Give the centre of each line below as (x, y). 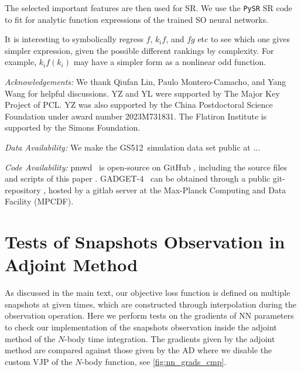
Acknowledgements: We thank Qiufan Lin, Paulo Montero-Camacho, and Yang (146, 82)
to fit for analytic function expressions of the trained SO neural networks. (137, 19)
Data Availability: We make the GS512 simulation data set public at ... (133, 147)
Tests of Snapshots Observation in (145, 242)
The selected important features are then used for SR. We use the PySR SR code (149, 8)
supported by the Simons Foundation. (73, 127)
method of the (30, 338)
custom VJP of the (39, 361)
